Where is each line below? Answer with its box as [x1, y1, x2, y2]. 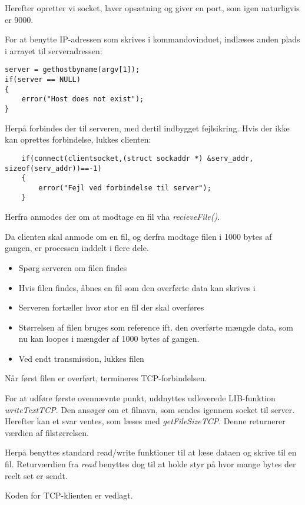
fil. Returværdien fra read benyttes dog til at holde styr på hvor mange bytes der [5, 458, 296, 470]
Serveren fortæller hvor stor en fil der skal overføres [18, 301, 204, 313]
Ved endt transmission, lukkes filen [18, 352, 144, 364]
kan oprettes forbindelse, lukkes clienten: [5, 133, 151, 146]
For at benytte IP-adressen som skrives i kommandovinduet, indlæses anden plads [5, 33, 300, 45]
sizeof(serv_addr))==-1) [5, 164, 102, 173]
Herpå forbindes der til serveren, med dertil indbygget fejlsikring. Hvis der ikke [5, 121, 290, 134]
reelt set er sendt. [5, 469, 68, 481]
